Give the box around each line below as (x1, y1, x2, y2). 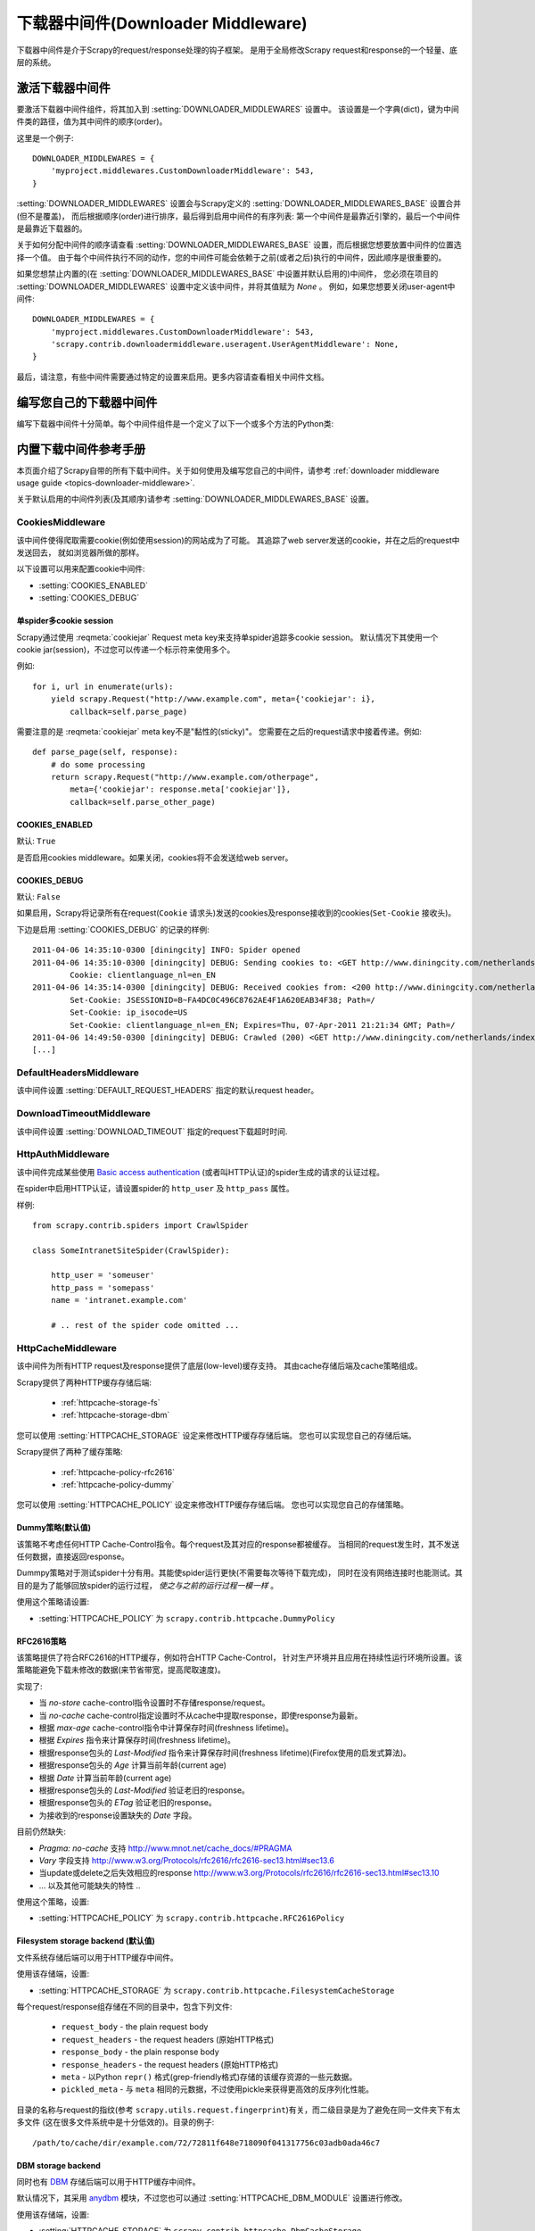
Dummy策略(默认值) (16, 1522, 92, 1533)
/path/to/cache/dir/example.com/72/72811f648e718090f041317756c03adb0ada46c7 (32, 2137, 381, 2148)
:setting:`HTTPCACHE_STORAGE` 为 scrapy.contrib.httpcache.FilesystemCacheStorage (38, 1985, 395, 1995)
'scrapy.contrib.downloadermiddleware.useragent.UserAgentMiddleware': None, (50, 339, 399, 350)
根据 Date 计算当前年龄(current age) (38, 1772, 172, 1783)
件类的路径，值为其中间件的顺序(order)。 (16, 116, 168, 127)
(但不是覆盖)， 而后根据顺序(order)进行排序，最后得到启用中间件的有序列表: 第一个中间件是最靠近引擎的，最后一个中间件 (16, 211, 461, 221)
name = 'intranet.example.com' (50, 1295, 188, 1306)
